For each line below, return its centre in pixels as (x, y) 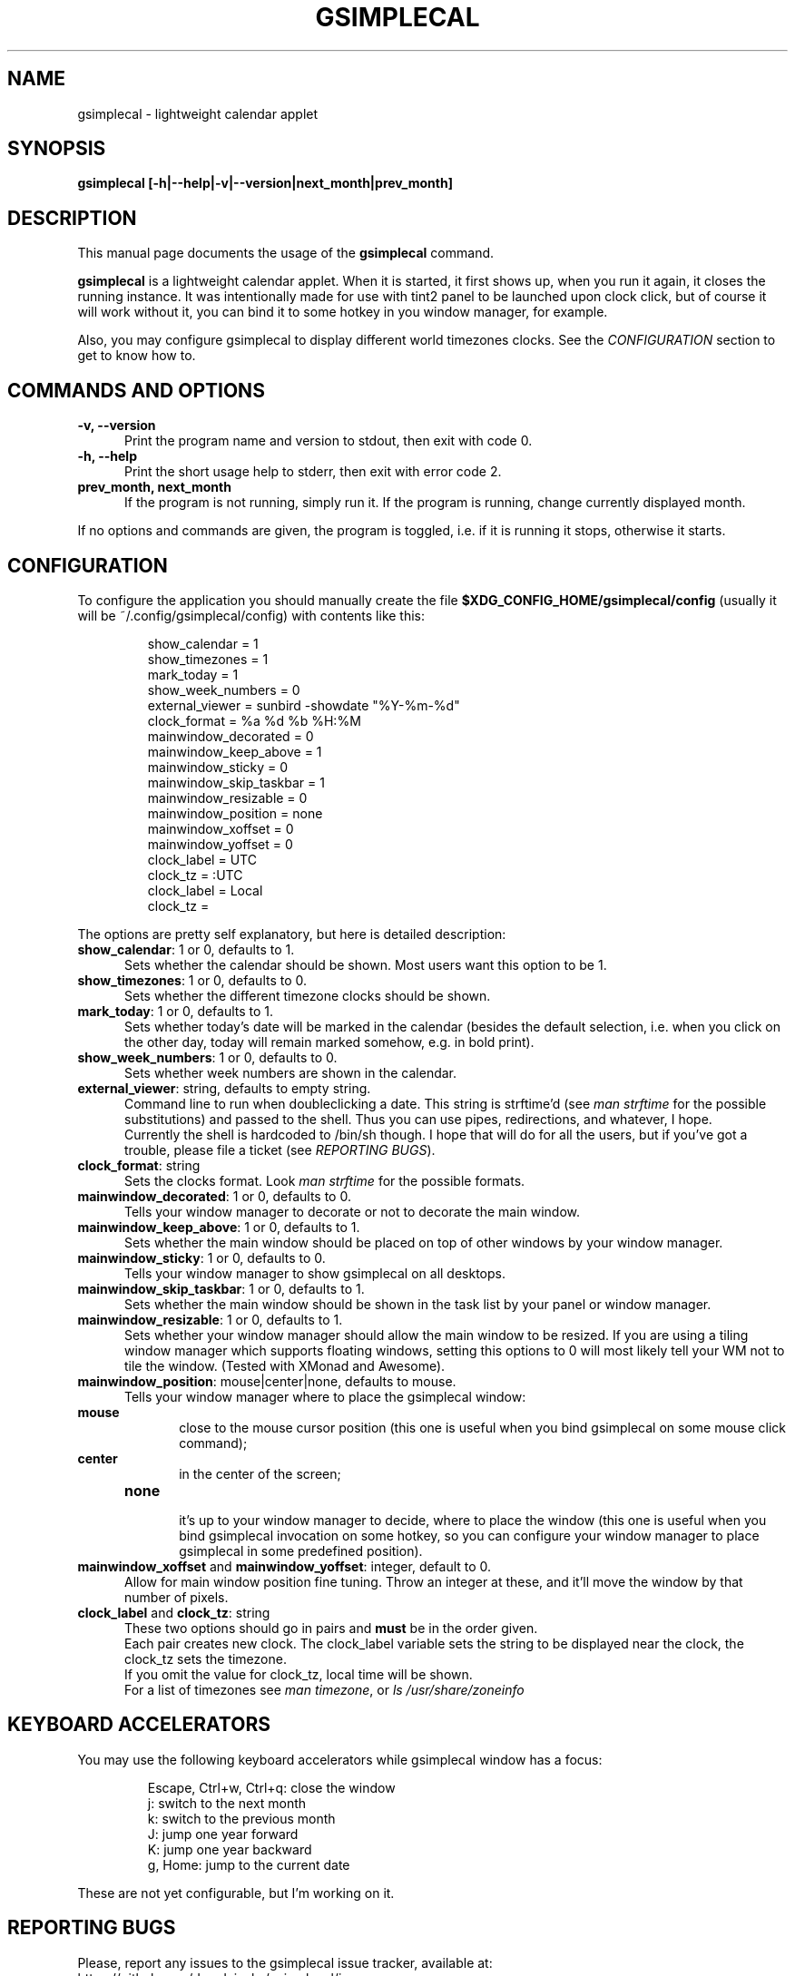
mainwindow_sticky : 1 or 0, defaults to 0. (201, 1257)
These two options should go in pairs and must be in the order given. (331, 1628)
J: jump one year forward (223, 1834)
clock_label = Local (205, 890)
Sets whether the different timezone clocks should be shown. (308, 995)
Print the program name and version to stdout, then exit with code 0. (329, 441)
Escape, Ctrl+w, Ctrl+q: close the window (271, 1787)
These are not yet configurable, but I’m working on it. (236, 1893)
